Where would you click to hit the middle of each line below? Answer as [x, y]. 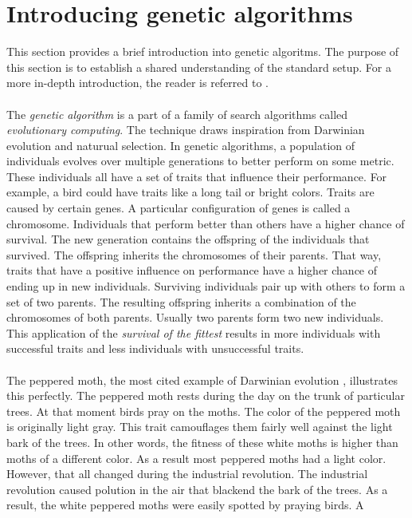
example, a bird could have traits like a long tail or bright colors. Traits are [190, 192]
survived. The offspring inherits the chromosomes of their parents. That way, [194, 254]
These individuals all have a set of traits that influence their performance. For [197, 176]
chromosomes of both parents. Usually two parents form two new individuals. [195, 317]
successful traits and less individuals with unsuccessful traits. [155, 348]
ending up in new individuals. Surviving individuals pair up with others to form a [206, 286]
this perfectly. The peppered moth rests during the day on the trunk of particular [206, 395]
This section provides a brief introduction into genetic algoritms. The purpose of [203, 51]
